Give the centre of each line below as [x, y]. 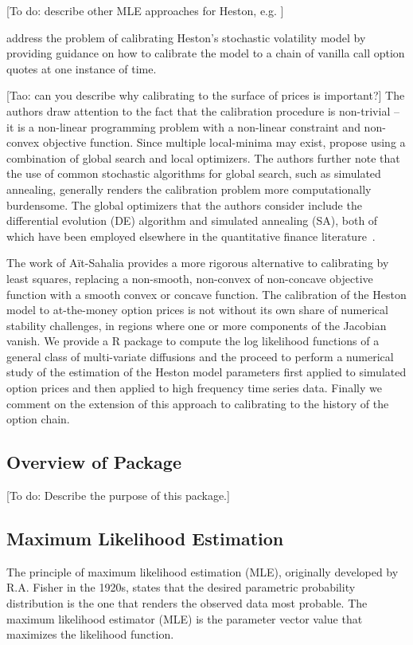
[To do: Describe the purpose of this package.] [118, 496]
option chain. [38, 419]
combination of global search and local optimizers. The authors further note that [203, 157]
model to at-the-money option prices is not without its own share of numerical [197, 310]
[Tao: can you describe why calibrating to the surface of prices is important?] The [206, 95]
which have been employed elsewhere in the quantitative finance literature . [191, 236]
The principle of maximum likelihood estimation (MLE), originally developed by [203, 571]
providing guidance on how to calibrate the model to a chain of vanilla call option [206, 53]
